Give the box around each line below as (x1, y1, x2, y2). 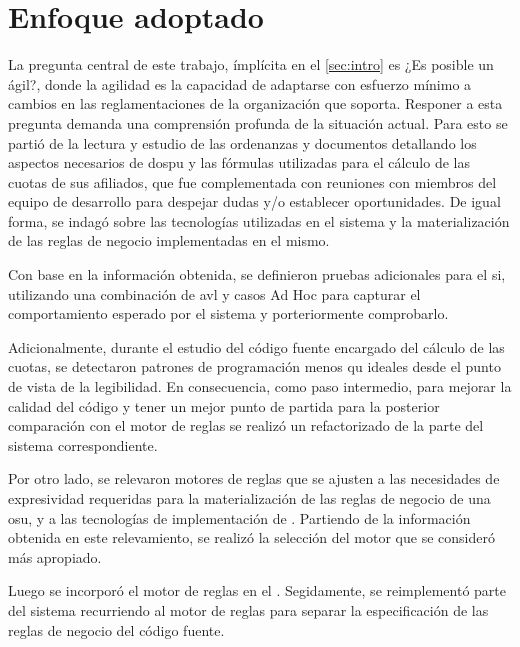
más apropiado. (8, 546, 102, 567)
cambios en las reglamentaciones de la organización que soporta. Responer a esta (8, 93, 503, 114)
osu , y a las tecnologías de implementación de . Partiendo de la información (8, 507, 471, 528)
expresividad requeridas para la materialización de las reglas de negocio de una (8, 488, 491, 508)
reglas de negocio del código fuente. (8, 619, 225, 640)
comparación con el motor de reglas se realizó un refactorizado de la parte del (8, 415, 484, 436)
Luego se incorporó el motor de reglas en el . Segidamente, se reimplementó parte (8, 580, 506, 601)
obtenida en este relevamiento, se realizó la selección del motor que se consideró (8, 527, 495, 548)
